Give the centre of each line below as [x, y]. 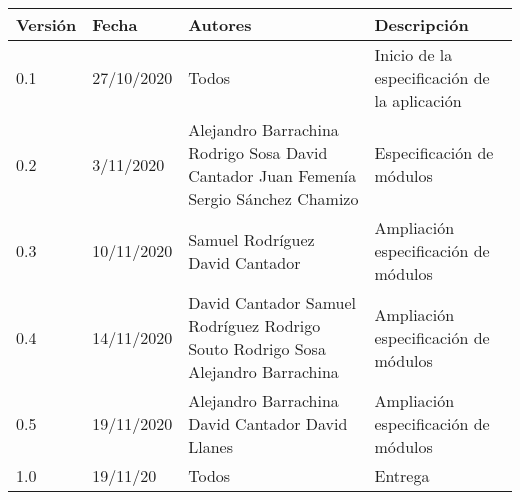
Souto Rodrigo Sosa [257, 348]
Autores [220, 24]
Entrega [402, 475]
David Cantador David [268, 423]
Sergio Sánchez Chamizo [273, 198]
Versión [46, 24]
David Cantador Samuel [272, 302]
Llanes [210, 446]
